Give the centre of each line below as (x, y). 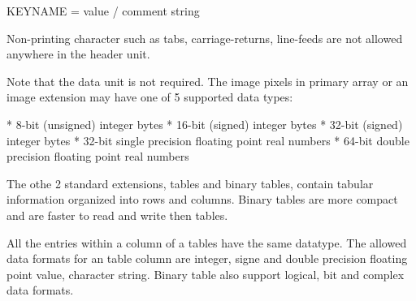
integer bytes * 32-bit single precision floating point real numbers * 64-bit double (208, 140)
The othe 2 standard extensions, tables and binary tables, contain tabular (190, 183)
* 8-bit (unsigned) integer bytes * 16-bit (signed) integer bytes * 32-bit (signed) (205, 124)
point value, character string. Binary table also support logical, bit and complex (206, 274)
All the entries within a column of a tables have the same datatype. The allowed (207, 242)
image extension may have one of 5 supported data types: (150, 97)
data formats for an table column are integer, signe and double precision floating (207, 258)
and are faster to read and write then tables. (117, 215)
